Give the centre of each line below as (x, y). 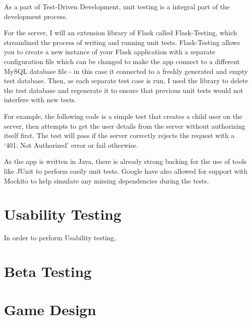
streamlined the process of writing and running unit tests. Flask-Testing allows (122, 42)
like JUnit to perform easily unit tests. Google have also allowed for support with (126, 171)
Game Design (50, 310)
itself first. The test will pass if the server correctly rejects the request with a (119, 135)
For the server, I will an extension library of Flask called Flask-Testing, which (121, 33)
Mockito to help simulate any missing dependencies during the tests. (106, 180)
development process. (36, 16)
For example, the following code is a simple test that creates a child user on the (123, 116)
